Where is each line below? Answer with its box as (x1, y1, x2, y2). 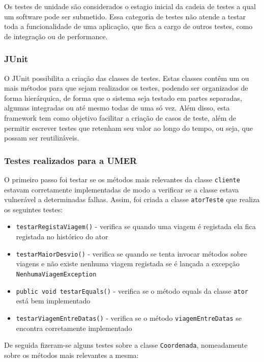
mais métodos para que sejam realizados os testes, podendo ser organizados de (4, 82, 248, 93)
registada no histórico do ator (16, 231, 108, 242)
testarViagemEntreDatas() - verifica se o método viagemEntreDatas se (16, 312, 242, 323)
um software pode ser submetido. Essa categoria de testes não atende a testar (4, 11, 246, 21)
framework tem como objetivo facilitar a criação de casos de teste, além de (4, 112, 237, 123)
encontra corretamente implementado (16, 322, 132, 333)
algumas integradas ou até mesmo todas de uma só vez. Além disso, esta (4, 102, 230, 113)
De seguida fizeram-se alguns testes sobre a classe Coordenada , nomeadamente (4, 340, 248, 350)
